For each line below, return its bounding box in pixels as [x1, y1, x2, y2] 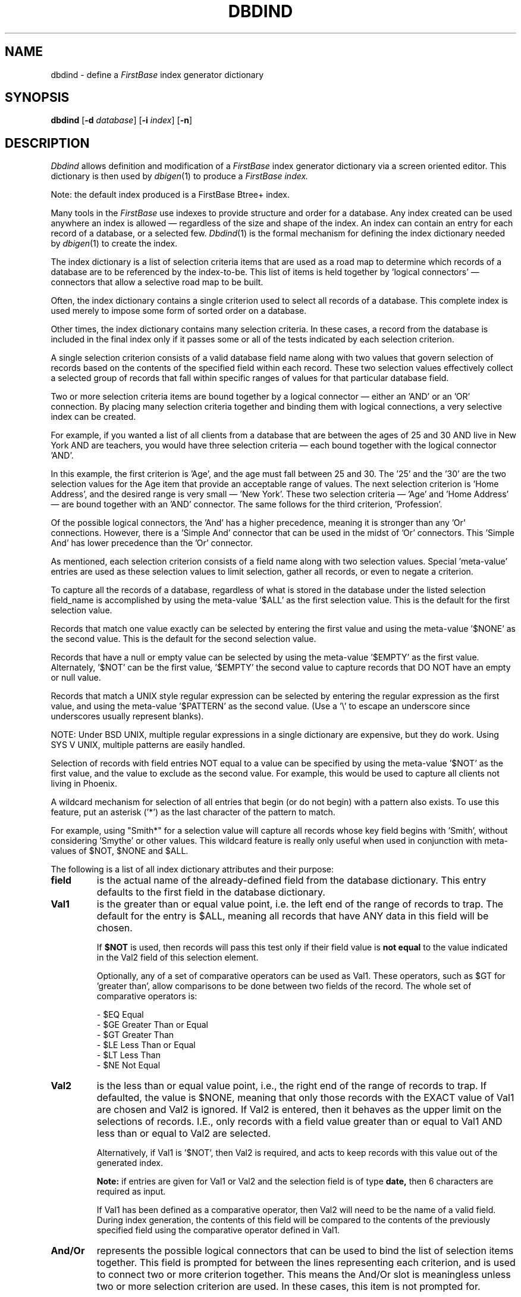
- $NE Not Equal [96, 1060, 161, 1071]
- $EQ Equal [96, 1009, 144, 1020]
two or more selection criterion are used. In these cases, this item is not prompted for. [96, 1280, 481, 1293]
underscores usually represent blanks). [51, 711, 204, 722]
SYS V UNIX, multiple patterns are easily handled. [51, 740, 245, 750]
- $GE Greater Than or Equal [96, 1019, 208, 1030]
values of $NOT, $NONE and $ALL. [51, 846, 189, 856]
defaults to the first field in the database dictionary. [96, 886, 325, 899]
